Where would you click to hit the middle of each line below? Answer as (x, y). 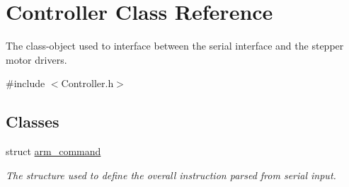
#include (25, 83)
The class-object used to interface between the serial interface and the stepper (175, 46)
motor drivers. (36, 59)
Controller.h (87, 83)
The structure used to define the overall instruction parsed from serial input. (171, 175)
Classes (33, 121)
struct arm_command (53, 151)
